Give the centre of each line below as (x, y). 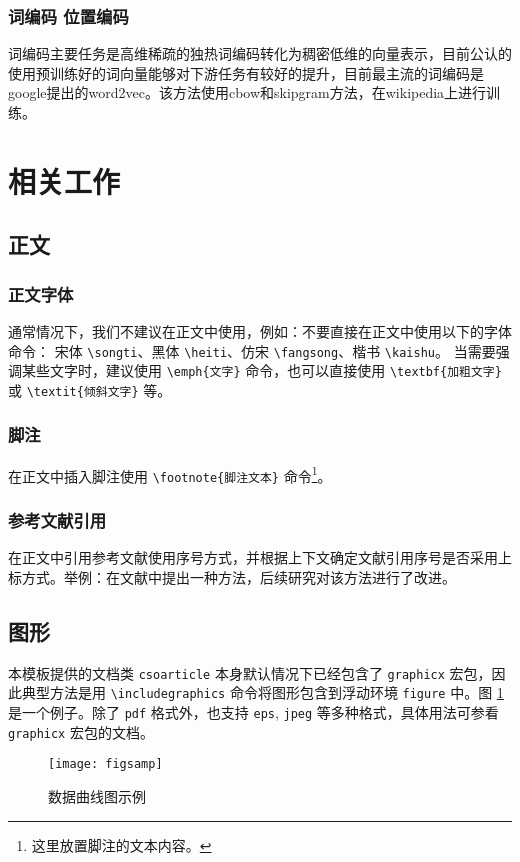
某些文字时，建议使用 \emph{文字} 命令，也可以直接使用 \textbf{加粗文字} (261, 370)
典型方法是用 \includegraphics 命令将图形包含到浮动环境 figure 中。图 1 (262, 692)
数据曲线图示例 (97, 795)
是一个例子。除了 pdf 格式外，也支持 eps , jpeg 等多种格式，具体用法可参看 (253, 711)
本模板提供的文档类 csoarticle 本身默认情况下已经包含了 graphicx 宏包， (250, 672)
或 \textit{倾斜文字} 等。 (90, 389)
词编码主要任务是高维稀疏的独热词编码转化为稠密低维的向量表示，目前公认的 (260, 53)
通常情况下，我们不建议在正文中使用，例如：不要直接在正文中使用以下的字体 (260, 330)
